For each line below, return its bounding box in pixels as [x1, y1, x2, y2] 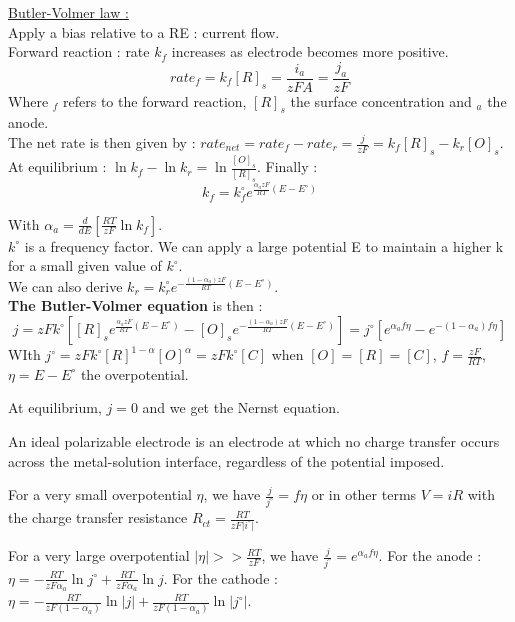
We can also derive [8, 275, 123, 296]
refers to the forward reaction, [63, 90, 247, 111]
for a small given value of [8, 255, 162, 276]
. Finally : [257, 156, 318, 177]
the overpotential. [80, 363, 189, 384]
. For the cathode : [163, 567, 278, 588]
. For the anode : [378, 545, 482, 566]
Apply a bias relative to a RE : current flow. [8, 21, 280, 42]
